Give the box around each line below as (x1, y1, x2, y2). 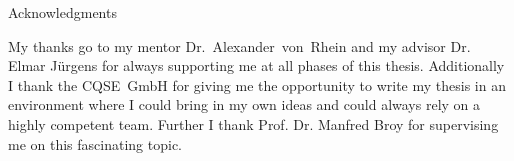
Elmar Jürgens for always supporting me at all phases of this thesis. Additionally (8, 55, 505, 76)
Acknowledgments (8, 2, 117, 22)
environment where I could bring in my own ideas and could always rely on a (8, 94, 481, 115)
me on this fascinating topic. (8, 133, 182, 154)
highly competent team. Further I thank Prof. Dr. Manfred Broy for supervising (8, 113, 499, 134)
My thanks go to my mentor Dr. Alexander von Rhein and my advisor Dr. (8, 35, 471, 56)
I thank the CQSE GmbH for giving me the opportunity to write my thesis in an (8, 74, 506, 95)
